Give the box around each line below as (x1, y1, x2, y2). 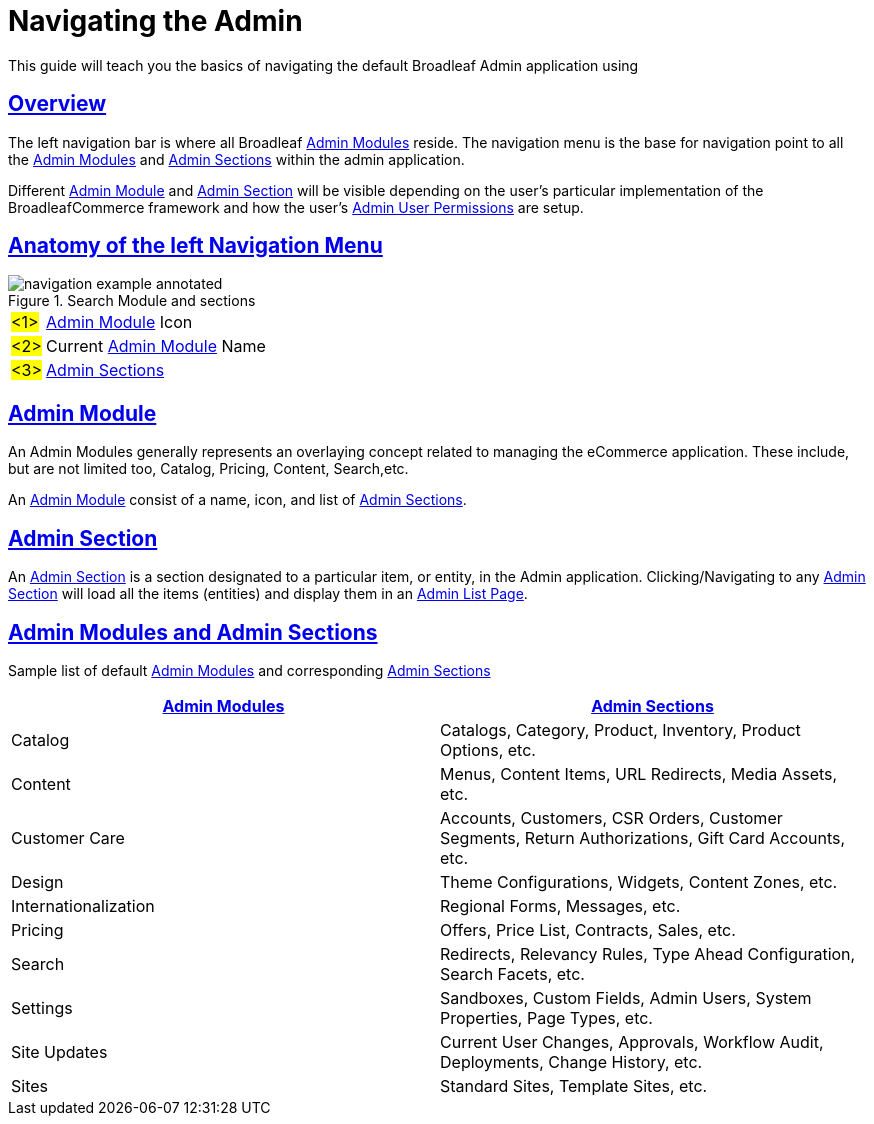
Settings (11, 997, 73, 1018)
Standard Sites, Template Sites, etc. (440, 1075, 708, 1096)
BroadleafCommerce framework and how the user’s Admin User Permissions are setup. (8, 198, 584, 216)
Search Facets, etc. (440, 963, 585, 984)
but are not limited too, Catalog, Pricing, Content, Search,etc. (8, 460, 409, 478)
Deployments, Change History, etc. (440, 1051, 703, 1072)
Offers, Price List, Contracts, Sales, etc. (440, 919, 736, 940)
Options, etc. (440, 739, 536, 760)
